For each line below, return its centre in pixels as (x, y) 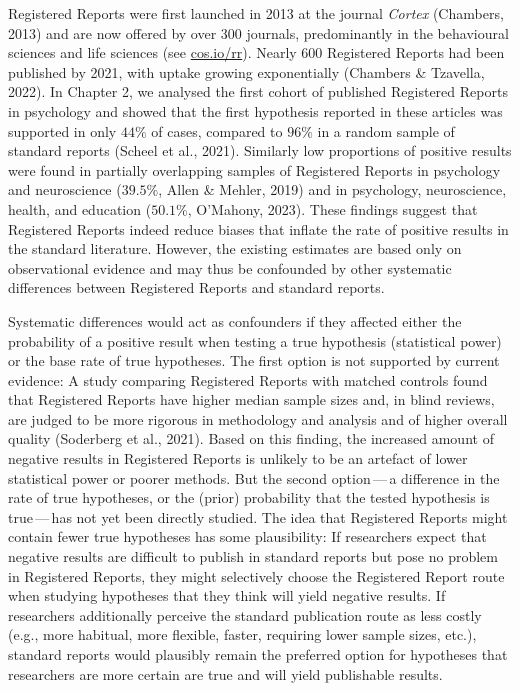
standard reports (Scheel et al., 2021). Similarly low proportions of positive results (260, 150)
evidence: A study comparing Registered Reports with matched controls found (248, 379)
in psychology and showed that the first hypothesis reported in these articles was (255, 110)
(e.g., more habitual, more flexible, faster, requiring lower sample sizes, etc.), (242, 634)
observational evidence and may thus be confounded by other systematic (230, 267)
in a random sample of (386, 130)
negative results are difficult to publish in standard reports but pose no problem (253, 556)
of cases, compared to (217, 130)
